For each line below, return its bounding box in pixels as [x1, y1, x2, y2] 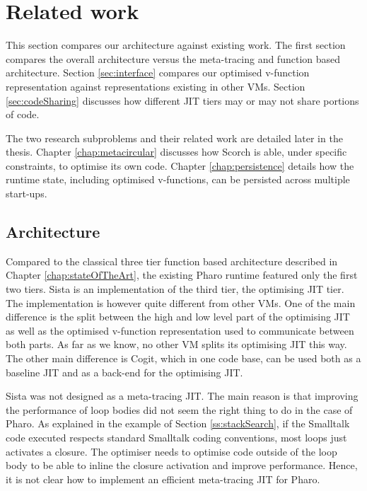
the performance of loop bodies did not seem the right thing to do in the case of [6, 402, 353, 417]
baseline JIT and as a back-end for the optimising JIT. [6, 364, 243, 379]
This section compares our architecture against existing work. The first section [6, 37, 346, 52]
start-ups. [6, 186, 47, 201]
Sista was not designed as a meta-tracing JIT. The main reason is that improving [6, 388, 359, 403]
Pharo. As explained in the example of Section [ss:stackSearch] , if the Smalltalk [6, 416, 350, 431]
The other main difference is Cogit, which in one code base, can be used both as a [6, 351, 361, 366]
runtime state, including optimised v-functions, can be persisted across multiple [6, 172, 350, 187]
